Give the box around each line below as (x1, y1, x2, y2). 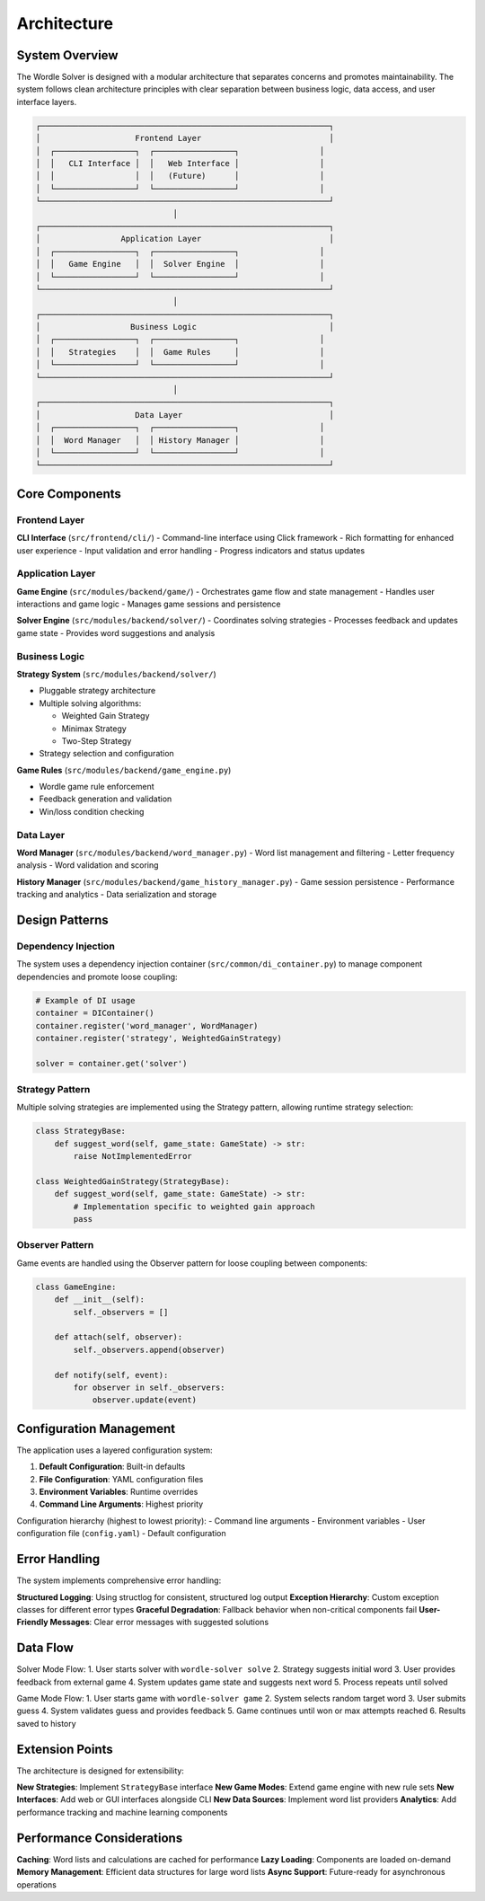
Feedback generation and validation (39, 793, 172, 804)
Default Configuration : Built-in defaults (39, 1461, 186, 1472)
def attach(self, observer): (54, 1332, 183, 1342)
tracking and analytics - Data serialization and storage (16, 889, 217, 900)
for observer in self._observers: (73, 1382, 225, 1393)
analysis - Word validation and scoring (16, 860, 159, 871)
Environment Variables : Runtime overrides (39, 1487, 198, 1498)
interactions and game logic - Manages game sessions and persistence (16, 598, 281, 610)
